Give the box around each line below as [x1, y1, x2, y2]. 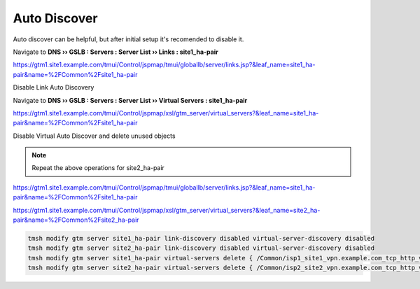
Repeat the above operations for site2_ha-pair [31, 164, 164, 172]
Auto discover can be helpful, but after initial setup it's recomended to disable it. [13, 35, 244, 43]
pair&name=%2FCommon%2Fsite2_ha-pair [13, 216, 139, 224]
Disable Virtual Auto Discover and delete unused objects [13, 132, 176, 140]
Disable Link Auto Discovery [13, 83, 94, 92]
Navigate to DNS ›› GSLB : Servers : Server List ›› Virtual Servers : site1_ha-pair [13, 96, 248, 104]
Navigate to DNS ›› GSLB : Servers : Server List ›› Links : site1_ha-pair [13, 48, 218, 56]
